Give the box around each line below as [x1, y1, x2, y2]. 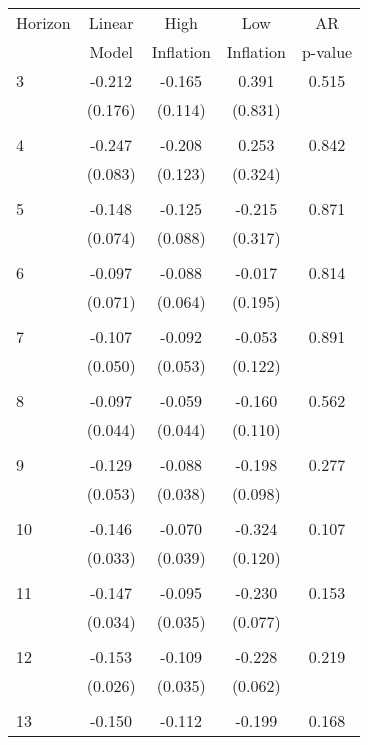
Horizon [16, 11, 71, 34]
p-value [301, 40, 353, 63]
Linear [88, 11, 134, 34]
